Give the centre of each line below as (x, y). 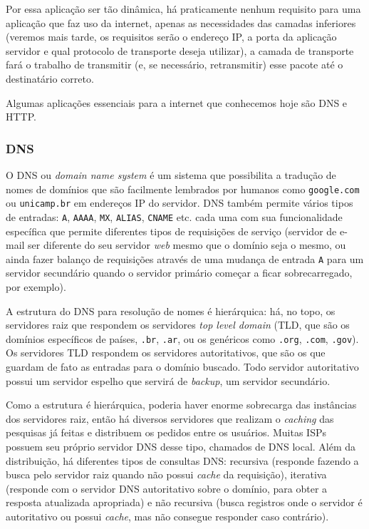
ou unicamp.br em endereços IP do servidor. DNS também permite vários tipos (180, 203)
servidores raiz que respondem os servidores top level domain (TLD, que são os (178, 325)
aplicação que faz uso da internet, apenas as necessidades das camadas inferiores (181, 22)
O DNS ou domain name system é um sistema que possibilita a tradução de (171, 174)
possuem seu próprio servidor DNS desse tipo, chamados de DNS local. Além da (181, 446)
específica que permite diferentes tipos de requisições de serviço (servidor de (171, 231)
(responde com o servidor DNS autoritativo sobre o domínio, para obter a (167, 488)
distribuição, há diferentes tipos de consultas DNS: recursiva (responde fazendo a (182, 460)
